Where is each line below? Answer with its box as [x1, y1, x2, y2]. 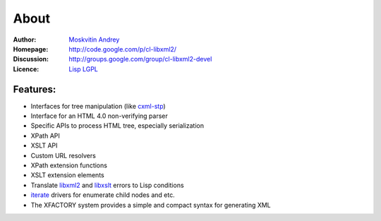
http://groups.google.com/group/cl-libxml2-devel [68, 55, 212, 64]
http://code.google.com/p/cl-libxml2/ [68, 44, 176, 53]
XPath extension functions [30, 161, 107, 169]
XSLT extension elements [30, 171, 105, 179]
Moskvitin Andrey [68, 35, 120, 44]
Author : [13, 35, 37, 44]
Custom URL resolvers [30, 151, 97, 160]
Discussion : [13, 55, 49, 64]
